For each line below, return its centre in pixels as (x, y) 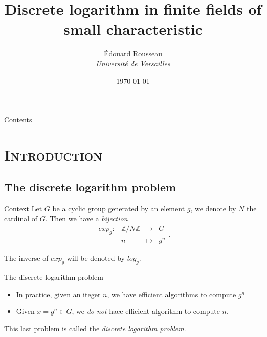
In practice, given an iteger (58, 294)
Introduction (53, 154)
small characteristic (133, 29)
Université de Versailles (133, 63)
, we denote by (213, 208)
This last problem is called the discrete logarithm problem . (95, 328)
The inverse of (26, 258)
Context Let (23, 208)
